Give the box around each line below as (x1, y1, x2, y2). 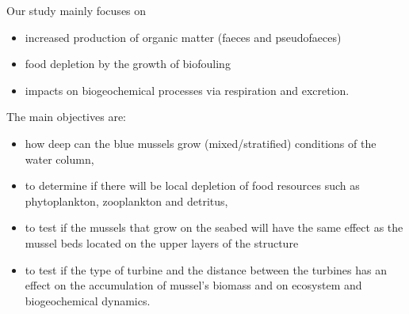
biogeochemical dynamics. (25, 292, 151, 308)
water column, (25, 150, 94, 167)
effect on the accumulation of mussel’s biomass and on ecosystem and (25, 277, 362, 293)
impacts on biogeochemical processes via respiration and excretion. (25, 81, 350, 98)
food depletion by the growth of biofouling (25, 55, 231, 72)
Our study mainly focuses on (6, 2, 147, 18)
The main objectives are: (6, 108, 126, 125)
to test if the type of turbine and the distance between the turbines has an (25, 261, 387, 278)
